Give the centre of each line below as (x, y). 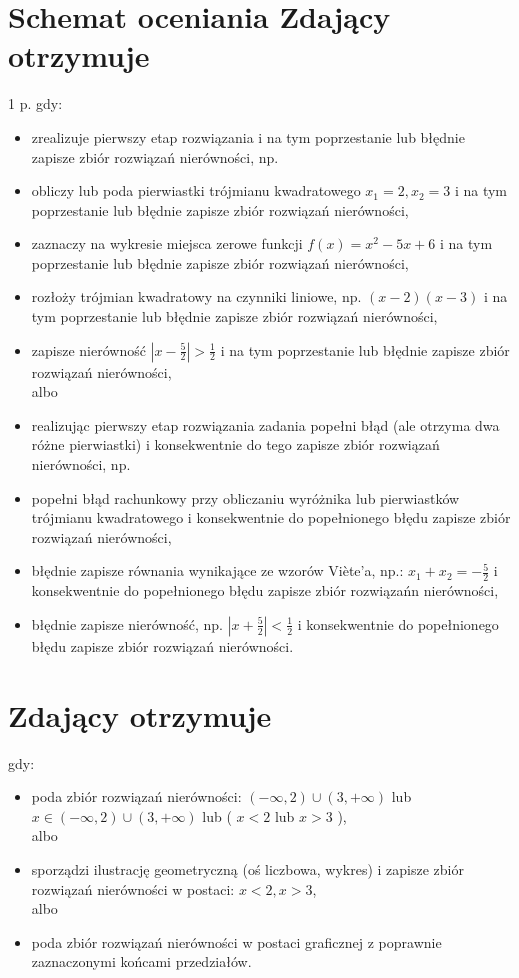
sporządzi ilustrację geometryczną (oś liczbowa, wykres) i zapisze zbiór (247, 868)
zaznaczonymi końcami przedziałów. (141, 961)
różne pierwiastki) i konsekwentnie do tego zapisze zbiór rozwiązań (235, 444)
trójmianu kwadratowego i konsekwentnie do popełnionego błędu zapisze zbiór (271, 517)
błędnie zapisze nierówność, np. (127, 623)
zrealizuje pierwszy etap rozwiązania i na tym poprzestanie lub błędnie (248, 136)
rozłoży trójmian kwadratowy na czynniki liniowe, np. (196, 296)
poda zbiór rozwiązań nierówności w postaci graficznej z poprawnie (236, 941)
